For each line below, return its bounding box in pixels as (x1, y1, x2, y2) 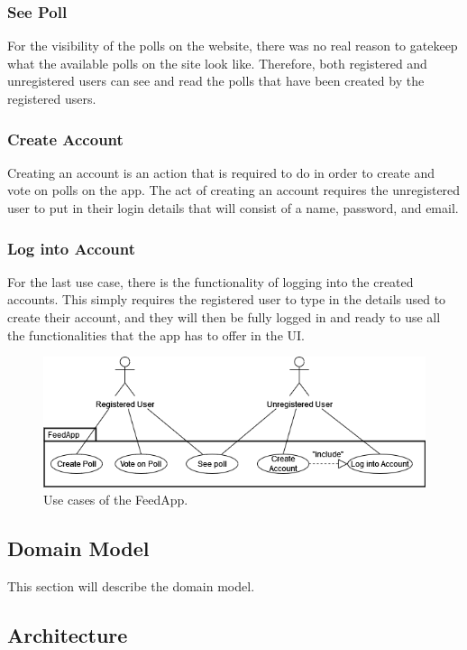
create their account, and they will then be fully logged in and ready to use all (7, 308, 441, 326)
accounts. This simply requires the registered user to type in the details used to (7, 290, 446, 309)
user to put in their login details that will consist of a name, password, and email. (7, 199, 459, 217)
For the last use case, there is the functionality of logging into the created (7, 272, 414, 291)
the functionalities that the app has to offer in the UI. (7, 325, 305, 344)
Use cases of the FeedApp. (43, 490, 188, 509)
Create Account (7, 127, 124, 150)
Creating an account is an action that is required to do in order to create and (7, 162, 435, 181)
